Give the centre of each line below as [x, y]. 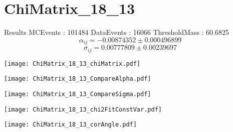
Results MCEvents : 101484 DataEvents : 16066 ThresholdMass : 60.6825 [116, 32]
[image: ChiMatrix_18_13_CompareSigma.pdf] [78, 94]
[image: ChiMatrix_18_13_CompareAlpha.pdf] [78, 79]
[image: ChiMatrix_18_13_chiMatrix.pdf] [72, 64]
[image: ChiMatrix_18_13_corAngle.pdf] [70, 125]
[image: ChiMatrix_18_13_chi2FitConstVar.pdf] [83, 109]
